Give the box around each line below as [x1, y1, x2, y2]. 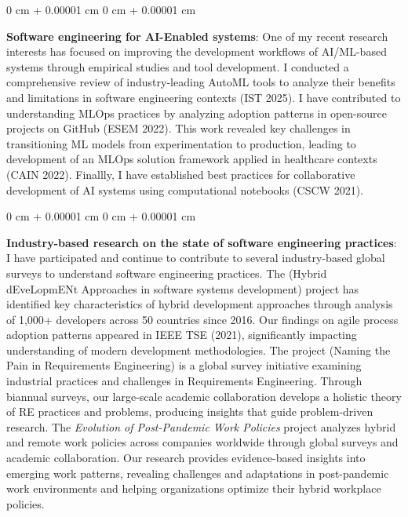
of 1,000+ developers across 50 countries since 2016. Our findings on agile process [6, 311, 399, 327]
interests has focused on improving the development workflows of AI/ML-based [6, 43, 387, 60]
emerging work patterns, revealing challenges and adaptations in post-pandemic [6, 464, 389, 481]
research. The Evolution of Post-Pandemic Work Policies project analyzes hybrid [6, 418, 396, 435]
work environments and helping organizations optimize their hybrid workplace [6, 480, 381, 497]
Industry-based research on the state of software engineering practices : [6, 234, 397, 250]
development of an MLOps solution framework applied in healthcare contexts [6, 151, 377, 167]
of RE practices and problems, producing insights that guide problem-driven [6, 403, 373, 420]
